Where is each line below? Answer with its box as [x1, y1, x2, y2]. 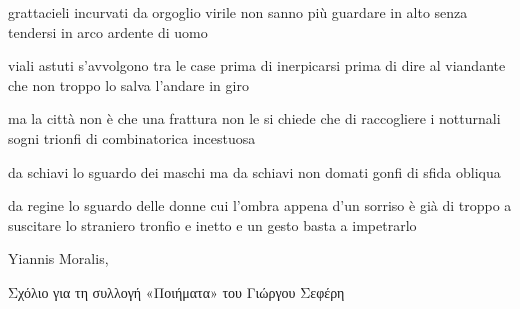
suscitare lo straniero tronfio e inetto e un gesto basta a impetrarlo [8, 214, 417, 235]
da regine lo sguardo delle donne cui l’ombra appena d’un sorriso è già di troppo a [8, 195, 512, 216]
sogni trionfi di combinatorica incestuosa [8, 127, 256, 148]
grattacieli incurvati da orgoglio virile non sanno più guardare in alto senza [8, 2, 468, 22]
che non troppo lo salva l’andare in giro [8, 74, 249, 95]
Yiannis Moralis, [8, 248, 109, 269]
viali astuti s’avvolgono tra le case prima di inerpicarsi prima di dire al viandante [8, 55, 506, 76]
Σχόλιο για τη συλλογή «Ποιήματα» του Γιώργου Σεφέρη [8, 281, 345, 302]
